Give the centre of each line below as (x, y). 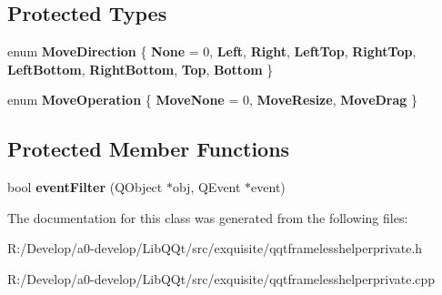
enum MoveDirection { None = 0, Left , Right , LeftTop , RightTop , (212, 51)
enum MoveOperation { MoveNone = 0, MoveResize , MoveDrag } (213, 100)
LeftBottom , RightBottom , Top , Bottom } (141, 69)
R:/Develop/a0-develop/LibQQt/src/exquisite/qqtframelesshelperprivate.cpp (221, 278)
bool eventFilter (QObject (85, 187)
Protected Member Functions (149, 149)
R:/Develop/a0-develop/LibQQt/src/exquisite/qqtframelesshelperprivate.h (215, 248)
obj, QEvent (206, 187)
